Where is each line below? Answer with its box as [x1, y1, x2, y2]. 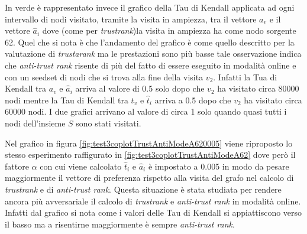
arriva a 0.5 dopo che [154, 93, 231, 106]
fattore [5, 160, 29, 172]
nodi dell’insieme [5, 116, 66, 129]
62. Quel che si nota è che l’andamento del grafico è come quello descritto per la [5, 35, 295, 48]
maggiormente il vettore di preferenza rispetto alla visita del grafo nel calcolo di [5, 171, 294, 184]
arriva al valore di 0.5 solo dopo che [75, 82, 205, 95]
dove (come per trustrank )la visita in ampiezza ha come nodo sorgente [42, 24, 296, 37]
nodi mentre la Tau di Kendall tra [5, 93, 128, 106]
